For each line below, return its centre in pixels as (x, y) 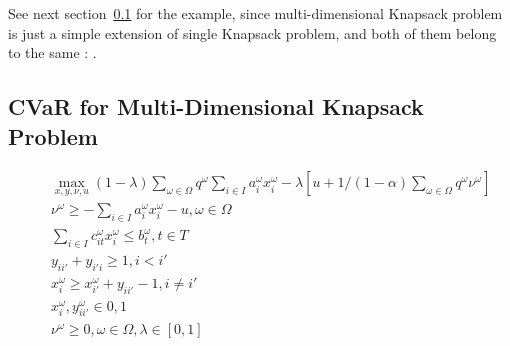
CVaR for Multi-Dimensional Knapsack (216, 106)
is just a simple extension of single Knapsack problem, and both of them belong (252, 32)
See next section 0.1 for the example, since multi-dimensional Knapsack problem (255, 13)
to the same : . (52, 52)
